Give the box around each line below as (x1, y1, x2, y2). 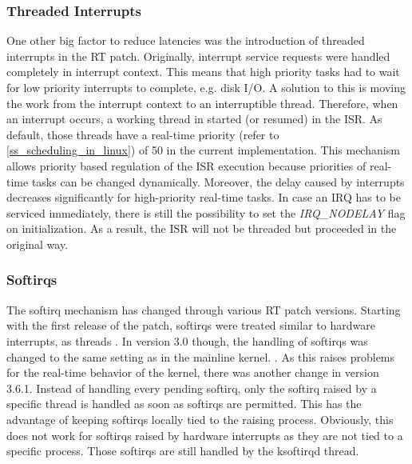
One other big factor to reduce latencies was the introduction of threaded (6, 32, 365, 49)
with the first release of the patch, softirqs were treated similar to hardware (6, 317, 375, 334)
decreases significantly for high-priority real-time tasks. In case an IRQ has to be (6, 189, 402, 206)
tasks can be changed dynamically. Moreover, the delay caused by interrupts (31, 173, 405, 190)
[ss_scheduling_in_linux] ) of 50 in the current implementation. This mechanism (6, 142, 400, 158)
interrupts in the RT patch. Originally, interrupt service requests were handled (6, 47, 390, 64)
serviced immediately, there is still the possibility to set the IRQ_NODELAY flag (6, 204, 406, 221)
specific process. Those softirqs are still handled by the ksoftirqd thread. (6, 442, 359, 459)
